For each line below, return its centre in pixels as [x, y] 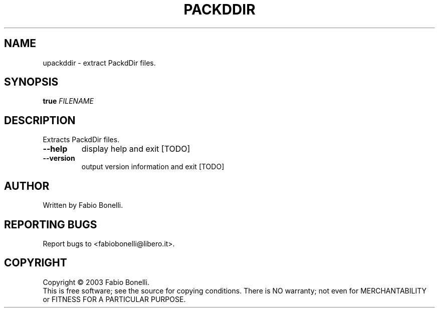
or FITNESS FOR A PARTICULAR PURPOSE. [114, 299]
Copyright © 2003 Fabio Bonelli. [96, 282]
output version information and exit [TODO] [153, 167]
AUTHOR [27, 186]
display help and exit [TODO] [136, 149]
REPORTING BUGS [51, 224]
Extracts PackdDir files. [81, 140]
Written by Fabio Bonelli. [83, 205]
